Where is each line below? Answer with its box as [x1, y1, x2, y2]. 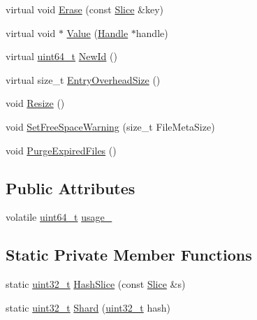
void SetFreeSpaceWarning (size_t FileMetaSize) [6, 119, 215, 133]
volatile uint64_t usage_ [6, 210, 112, 224]
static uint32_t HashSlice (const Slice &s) [6, 277, 186, 291]
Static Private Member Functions [6, 244, 252, 266]
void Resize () [6, 96, 65, 110]
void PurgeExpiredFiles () [6, 143, 117, 157]
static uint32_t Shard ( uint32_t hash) [6, 300, 170, 314]
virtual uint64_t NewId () [6, 49, 117, 64]
